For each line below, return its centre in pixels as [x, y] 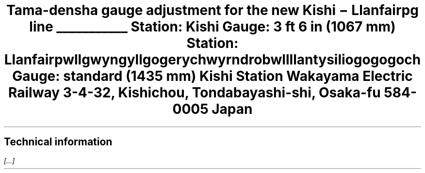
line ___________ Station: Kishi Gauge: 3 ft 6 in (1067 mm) [212, 27]
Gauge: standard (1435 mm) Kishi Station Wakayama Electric [212, 76]
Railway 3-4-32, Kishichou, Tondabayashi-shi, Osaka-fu [195, 93]
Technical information [58, 142]
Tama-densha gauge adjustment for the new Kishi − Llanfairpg [212, 10]
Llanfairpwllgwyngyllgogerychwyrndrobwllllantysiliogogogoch [212, 60]
